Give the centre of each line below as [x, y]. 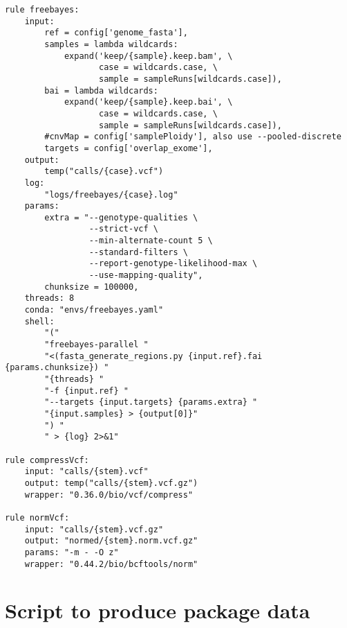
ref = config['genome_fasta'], [116, 33]
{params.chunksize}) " [57, 368]
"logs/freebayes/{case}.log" [111, 194]
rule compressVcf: [47, 460]
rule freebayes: [42, 10]
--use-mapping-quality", [146, 276]
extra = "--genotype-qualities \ [121, 217]
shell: [39, 321]
